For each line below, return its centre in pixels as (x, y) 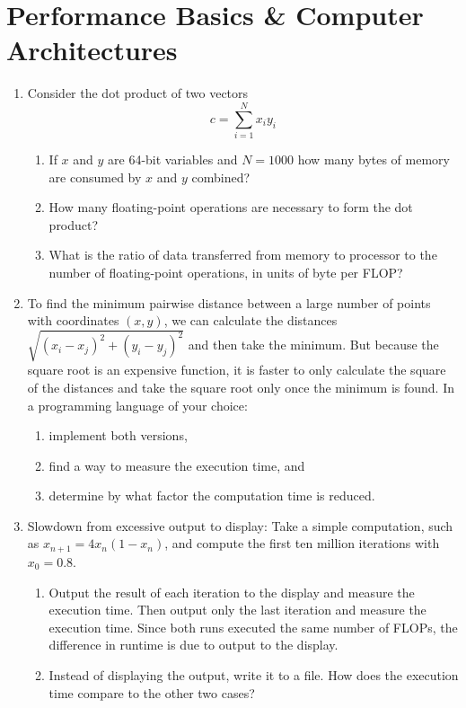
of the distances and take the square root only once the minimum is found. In (241, 387)
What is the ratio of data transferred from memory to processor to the (243, 255)
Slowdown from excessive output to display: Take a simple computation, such (240, 525)
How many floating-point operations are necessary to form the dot (231, 207)
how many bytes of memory (374, 159)
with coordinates (73, 320)
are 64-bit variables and (173, 159)
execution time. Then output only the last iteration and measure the (237, 610)
